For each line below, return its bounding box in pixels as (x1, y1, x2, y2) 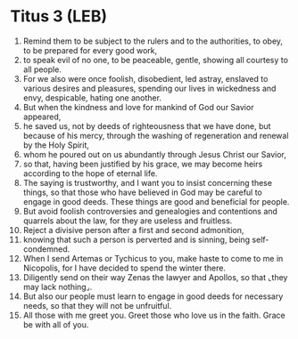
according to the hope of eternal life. (22, 167, 158, 179)
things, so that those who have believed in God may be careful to (22, 187, 262, 198)
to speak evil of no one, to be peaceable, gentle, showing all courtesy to (22, 54, 289, 65)
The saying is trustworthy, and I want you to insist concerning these (22, 177, 273, 188)
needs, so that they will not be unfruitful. (22, 300, 172, 311)
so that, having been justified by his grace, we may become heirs (22, 158, 263, 169)
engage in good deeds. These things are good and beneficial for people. (22, 196, 290, 206)
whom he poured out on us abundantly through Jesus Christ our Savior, (22, 149, 286, 159)
